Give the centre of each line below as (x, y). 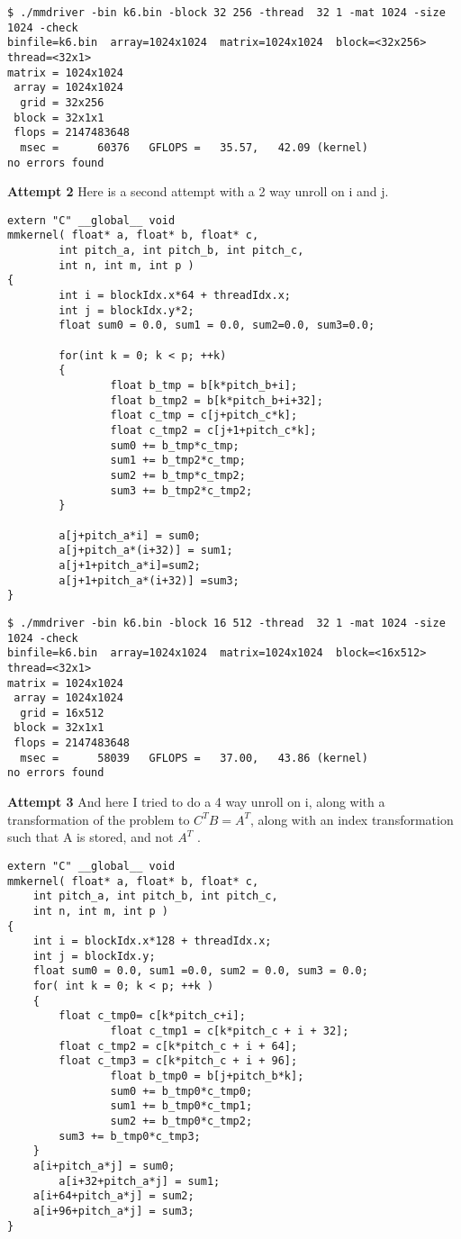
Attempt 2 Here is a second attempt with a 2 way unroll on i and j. (198, 191)
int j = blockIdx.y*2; (127, 310)
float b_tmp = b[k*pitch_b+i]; (204, 386)
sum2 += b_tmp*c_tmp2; (178, 475)
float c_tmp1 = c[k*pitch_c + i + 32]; (230, 1031)
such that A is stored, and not (90, 837)
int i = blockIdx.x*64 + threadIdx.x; (175, 296)
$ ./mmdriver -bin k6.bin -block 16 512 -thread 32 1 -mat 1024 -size (226, 623)
